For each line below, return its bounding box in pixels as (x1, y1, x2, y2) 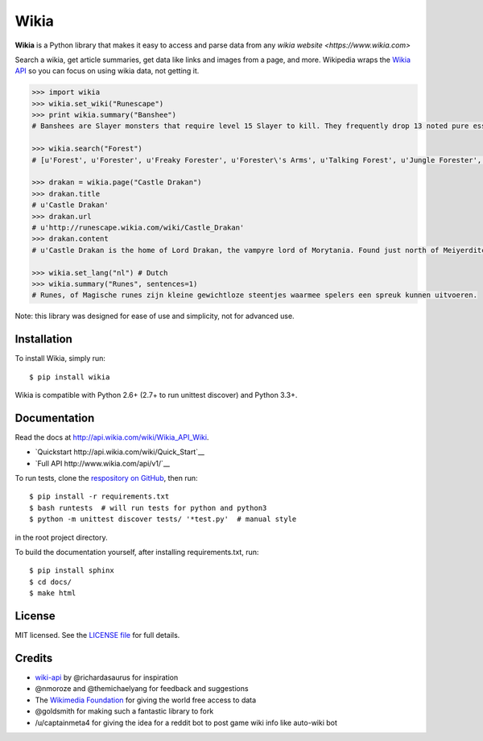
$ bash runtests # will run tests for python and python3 (29, 503, 267, 512)
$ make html (29, 589, 76, 598)
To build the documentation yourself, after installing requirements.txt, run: (14, 548, 259, 557)
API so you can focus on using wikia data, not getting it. (14, 66, 200, 76)
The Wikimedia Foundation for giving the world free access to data (35, 695, 257, 705)
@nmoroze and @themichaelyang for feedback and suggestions (35, 684, 249, 693)
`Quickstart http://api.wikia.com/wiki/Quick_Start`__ (35, 447, 205, 457)
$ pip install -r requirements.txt (29, 492, 170, 501)
